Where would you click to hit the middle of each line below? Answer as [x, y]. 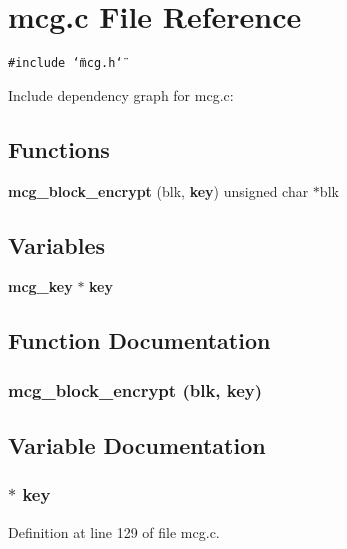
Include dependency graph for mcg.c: [121, 94]
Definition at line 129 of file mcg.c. [114, 531]
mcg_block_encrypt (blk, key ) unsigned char [158, 190]
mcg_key [40, 286]
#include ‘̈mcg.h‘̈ [65, 63]
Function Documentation [139, 340]
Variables [57, 244]
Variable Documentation [137, 444]
